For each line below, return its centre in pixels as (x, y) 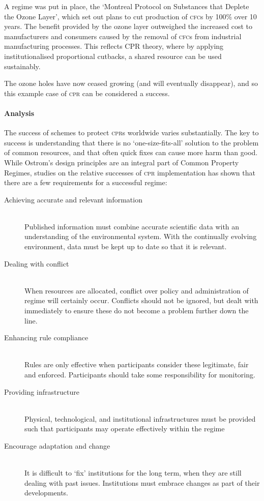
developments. (47, 493)
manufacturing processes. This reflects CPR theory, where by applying (114, 46)
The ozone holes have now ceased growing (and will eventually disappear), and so (131, 83)
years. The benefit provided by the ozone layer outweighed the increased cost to (128, 26)
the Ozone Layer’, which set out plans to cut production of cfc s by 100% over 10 (130, 16)
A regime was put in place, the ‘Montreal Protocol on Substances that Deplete (127, 6)
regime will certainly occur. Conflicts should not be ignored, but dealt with (141, 300)
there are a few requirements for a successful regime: (86, 182)
